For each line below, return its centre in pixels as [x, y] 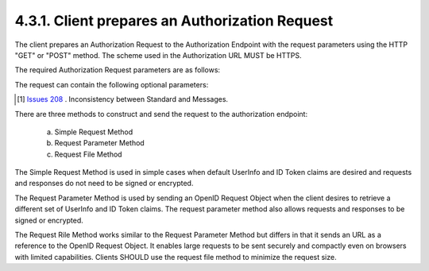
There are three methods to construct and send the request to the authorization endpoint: [161, 114]
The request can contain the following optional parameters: [112, 84]
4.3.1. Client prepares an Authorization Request [174, 21]
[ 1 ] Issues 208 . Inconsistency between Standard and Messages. [123, 99]
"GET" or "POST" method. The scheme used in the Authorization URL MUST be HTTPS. [158, 55]
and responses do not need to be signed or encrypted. [104, 184]
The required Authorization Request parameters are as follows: [118, 70]
